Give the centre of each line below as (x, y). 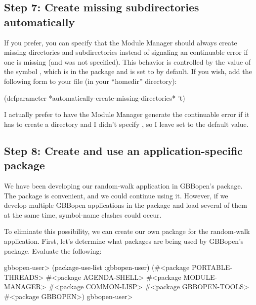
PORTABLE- (212, 267)
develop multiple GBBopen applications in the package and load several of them (126, 205)
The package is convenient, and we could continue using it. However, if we (116, 195)
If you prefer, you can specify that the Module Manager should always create (121, 42)
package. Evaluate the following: (53, 250)
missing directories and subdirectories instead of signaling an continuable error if (126, 52)
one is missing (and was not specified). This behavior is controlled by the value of (128, 61)
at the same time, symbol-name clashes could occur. (83, 214)
